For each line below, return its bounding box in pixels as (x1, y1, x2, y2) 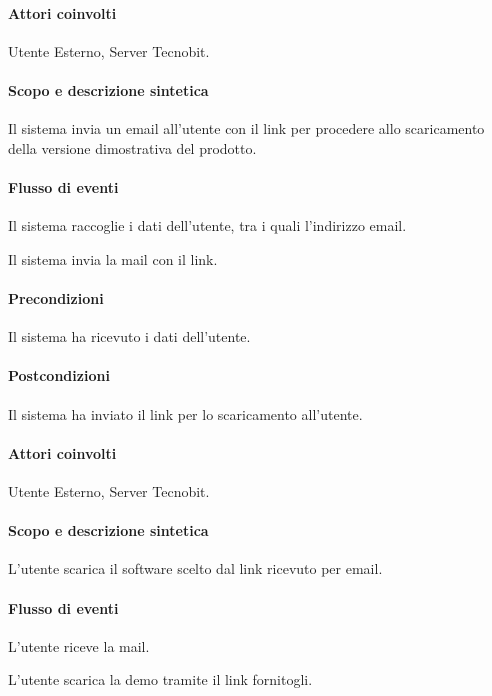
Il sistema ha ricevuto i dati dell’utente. (8, 326, 251, 347)
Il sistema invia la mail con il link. (8, 248, 218, 269)
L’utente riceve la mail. (8, 635, 150, 656)
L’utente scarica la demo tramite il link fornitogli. (8, 669, 313, 690)
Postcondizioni (8, 365, 110, 386)
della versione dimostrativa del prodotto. (8, 137, 257, 158)
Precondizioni (8, 287, 104, 308)
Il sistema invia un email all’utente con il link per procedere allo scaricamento (8, 118, 485, 139)
